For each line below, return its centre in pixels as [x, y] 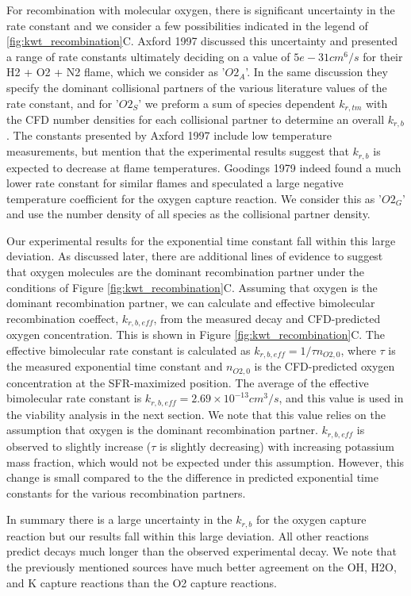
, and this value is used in [341, 398]
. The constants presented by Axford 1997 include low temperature [169, 135]
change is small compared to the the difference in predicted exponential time [192, 477]
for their [383, 56]
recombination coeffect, [63, 318]
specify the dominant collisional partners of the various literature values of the [197, 87]
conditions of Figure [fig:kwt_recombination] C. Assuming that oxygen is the [192, 287]
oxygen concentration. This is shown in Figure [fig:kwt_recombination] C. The [196, 335]
